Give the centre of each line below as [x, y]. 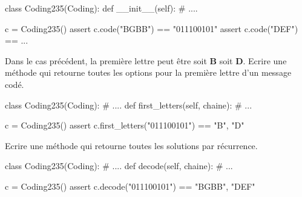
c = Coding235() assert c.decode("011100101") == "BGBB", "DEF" [130, 186]
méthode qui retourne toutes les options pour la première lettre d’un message [148, 72]
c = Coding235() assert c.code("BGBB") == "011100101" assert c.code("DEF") [152, 28]
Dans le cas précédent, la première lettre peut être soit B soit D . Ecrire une [146, 60]
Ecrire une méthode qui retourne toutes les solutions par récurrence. [131, 145]
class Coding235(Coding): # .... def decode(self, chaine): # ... [119, 166]
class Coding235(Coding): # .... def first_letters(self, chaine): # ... [129, 105]
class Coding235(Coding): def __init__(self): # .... [101, 8]
